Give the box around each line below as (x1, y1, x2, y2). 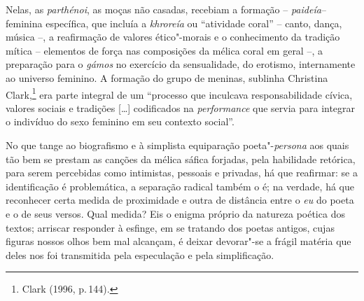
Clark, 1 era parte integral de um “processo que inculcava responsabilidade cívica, (6, 85, 353, 101)
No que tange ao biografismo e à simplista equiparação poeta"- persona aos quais (6, 138, 349, 152)
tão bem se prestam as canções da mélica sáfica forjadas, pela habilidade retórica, (6, 151, 356, 166)
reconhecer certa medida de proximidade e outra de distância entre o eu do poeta (6, 192, 354, 207)
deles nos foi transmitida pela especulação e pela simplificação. (6, 247, 274, 262)
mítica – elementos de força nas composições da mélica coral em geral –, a (6, 43, 323, 57)
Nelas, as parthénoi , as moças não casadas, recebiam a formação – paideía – (6, 2, 326, 16)
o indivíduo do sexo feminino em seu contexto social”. (6, 114, 234, 129)
